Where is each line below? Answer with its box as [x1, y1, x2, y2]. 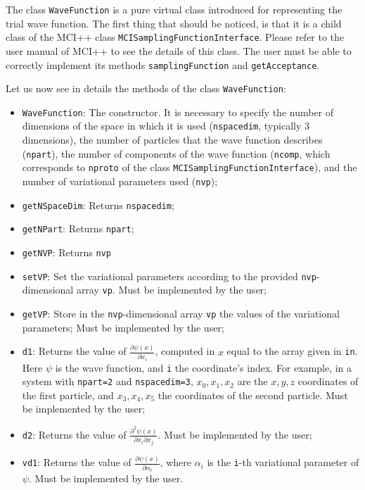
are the [237, 374, 268, 389]
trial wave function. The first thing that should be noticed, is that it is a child [6, 15, 342, 30]
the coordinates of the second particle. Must [158, 387, 348, 402]
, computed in [155, 344, 215, 358]
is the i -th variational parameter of [207, 455, 359, 470]
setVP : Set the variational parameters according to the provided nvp [22, 268, 316, 283]
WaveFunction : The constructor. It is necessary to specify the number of [22, 104, 334, 119]
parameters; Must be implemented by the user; [22, 320, 224, 334]
